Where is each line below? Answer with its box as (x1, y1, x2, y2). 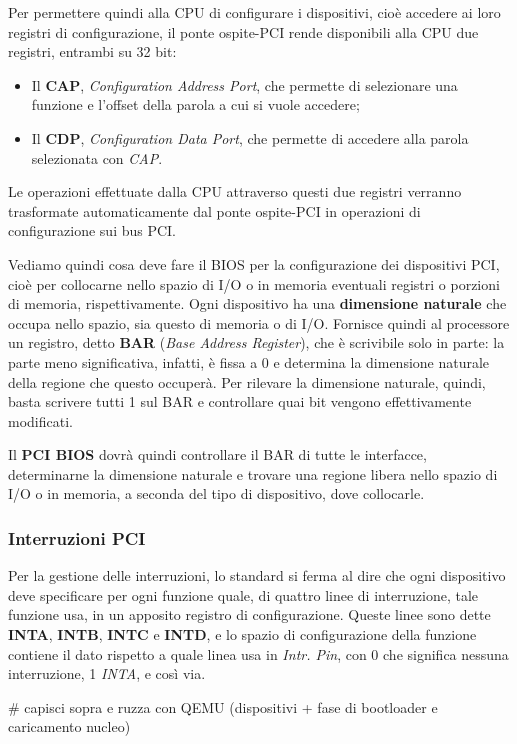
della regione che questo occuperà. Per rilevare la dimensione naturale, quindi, (8, 371, 486, 392)
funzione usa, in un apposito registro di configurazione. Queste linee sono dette (8, 604, 491, 625)
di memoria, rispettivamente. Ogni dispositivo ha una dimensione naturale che (8, 293, 507, 314)
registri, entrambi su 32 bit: (8, 41, 177, 62)
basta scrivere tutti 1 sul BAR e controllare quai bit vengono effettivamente (8, 391, 472, 412)
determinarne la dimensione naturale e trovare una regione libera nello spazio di (8, 463, 498, 484)
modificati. (8, 410, 73, 431)
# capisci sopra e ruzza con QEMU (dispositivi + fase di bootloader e (8, 696, 438, 717)
